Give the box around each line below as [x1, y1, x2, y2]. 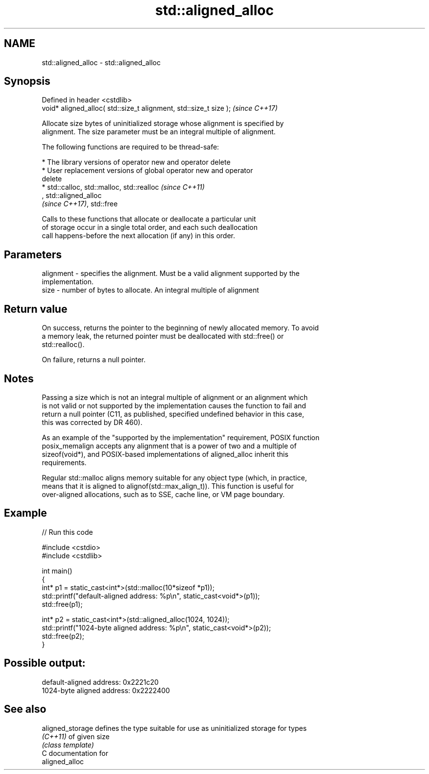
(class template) [42, 740, 94, 749]
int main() [42, 566, 72, 575]
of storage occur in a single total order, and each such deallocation [42, 223, 258, 232]
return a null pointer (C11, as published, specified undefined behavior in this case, [42, 409, 304, 418]
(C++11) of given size [42, 732, 110, 741]
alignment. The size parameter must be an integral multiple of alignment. [42, 127, 276, 136]
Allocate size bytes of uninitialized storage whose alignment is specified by [42, 119, 284, 128]
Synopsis [4, 75, 50, 88]
